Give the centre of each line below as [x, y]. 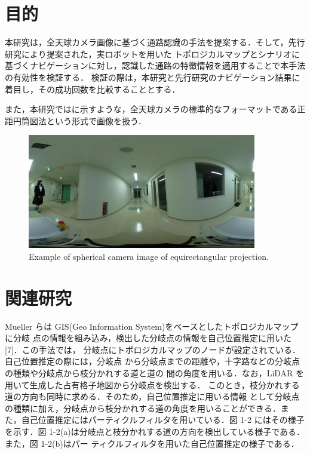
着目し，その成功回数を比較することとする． [93, 89]
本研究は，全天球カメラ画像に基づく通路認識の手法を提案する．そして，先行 [155, 42]
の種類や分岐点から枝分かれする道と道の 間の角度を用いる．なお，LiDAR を [155, 372]
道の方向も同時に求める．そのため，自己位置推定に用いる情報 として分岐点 [152, 396]
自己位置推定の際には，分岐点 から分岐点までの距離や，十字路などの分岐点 [153, 361]
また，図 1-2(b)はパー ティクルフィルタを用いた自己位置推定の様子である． [152, 443]
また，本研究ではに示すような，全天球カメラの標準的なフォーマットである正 [155, 109]
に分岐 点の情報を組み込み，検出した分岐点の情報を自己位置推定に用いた [148, 338]
